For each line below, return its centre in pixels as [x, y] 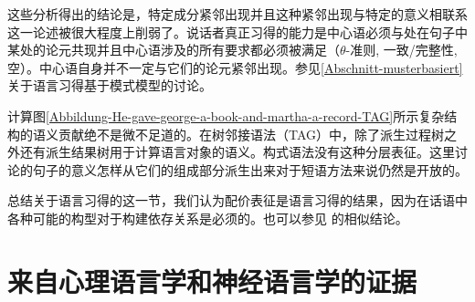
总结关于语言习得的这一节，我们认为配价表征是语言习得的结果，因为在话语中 [237, 200]
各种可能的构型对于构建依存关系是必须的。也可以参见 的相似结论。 [208, 218]
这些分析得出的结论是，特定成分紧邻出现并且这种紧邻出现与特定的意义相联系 [237, 14]
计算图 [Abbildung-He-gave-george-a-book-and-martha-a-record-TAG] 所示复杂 [226, 115]
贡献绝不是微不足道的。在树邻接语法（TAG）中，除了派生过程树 [251, 134]
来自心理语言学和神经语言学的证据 [212, 281]
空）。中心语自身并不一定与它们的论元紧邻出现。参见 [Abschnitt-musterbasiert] [235, 67]
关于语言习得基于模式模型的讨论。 [110, 85]
